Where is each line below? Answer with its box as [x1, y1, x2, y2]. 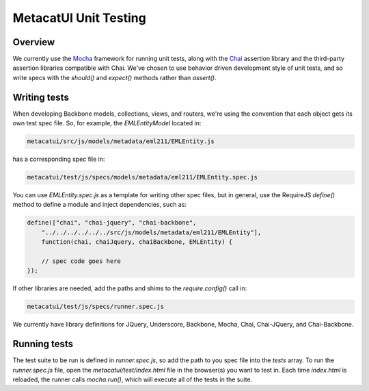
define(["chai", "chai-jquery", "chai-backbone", [27, 219, 197, 227]
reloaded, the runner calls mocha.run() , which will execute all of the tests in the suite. [12, 375, 253, 383]
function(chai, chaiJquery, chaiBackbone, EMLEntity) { [41, 238, 233, 246]
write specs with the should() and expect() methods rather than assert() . [12, 73, 217, 81]
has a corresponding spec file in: [12, 155, 105, 164]
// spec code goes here [41, 257, 121, 265]
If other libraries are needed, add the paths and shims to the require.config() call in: [12, 284, 247, 292]
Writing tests [12, 91, 70, 103]
